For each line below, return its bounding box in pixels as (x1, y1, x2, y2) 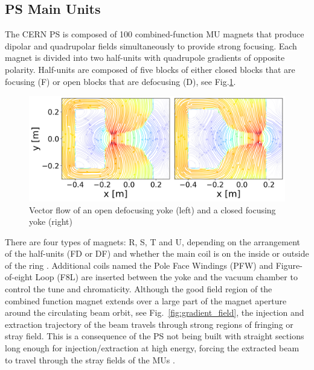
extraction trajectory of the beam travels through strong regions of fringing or (5, 318, 293, 330)
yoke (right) (29, 215, 72, 228)
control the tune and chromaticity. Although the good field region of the (5, 283, 272, 295)
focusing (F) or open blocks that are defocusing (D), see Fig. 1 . (5, 75, 236, 87)
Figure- (275, 259, 303, 271)
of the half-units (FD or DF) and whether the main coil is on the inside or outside (5, 247, 309, 260)
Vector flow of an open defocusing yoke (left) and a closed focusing (29, 203, 276, 216)
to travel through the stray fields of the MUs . (5, 353, 175, 366)
